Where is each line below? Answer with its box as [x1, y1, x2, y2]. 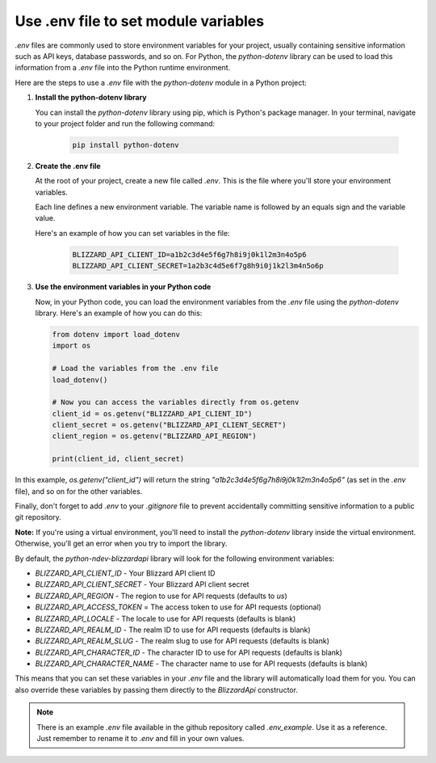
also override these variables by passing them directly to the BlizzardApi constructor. [15, 685, 299, 694]
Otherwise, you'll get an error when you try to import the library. [15, 538, 228, 549]
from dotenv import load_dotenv [52, 330, 181, 339]
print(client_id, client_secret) [52, 454, 185, 464]
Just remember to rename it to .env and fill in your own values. [36, 734, 245, 744]
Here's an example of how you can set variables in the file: [35, 228, 230, 238]
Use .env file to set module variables [15, 12, 265, 30]
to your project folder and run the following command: [35, 118, 216, 129]
